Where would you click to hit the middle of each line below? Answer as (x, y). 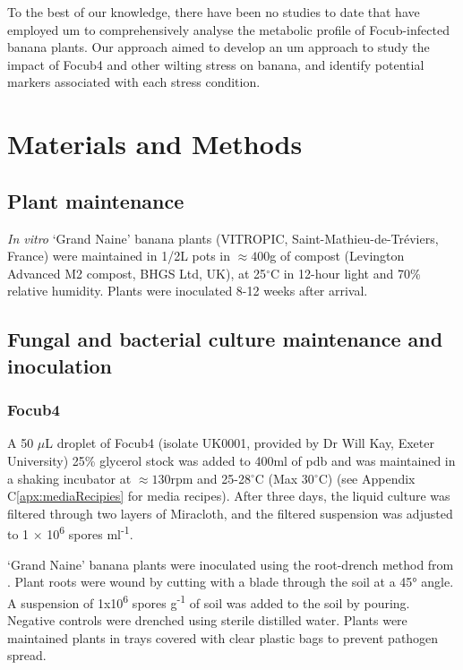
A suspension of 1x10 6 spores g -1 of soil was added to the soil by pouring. (209, 601)
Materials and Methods (155, 144)
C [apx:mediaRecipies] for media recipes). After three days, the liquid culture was (229, 496)
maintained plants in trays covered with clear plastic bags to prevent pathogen (223, 637)
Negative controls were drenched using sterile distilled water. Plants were (207, 619)
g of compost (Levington (337, 256)
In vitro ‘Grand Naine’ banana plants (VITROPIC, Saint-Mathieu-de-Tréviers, (223, 238)
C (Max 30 (284, 478)
